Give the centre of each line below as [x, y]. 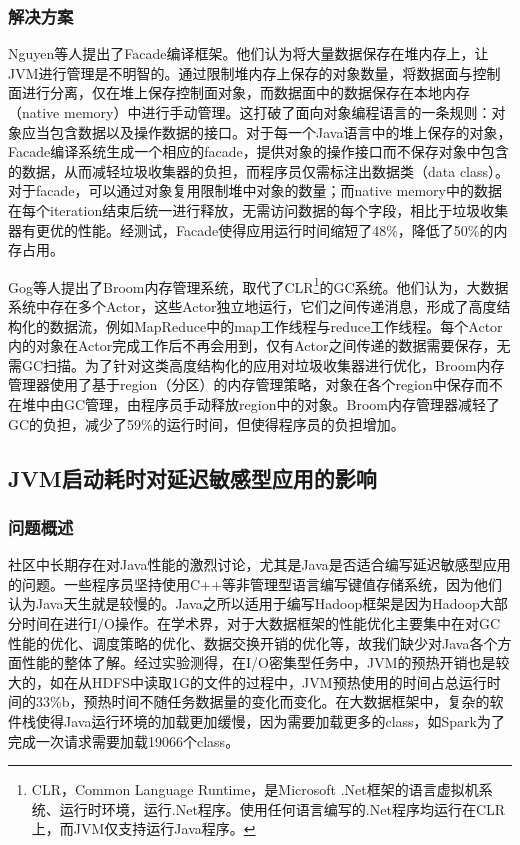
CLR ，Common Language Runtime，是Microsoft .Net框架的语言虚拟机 [255, 789]
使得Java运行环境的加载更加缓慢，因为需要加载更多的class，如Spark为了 [270, 720]
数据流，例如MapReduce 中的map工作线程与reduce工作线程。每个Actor [276, 325]
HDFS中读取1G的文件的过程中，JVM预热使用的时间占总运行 [289, 681]
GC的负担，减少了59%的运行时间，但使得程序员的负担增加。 [206, 423]
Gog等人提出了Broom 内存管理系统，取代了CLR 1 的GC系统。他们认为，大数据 [258, 285]
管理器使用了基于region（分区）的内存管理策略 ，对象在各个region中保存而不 [255, 384]
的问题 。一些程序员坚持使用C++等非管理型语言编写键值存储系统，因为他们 [255, 583]
